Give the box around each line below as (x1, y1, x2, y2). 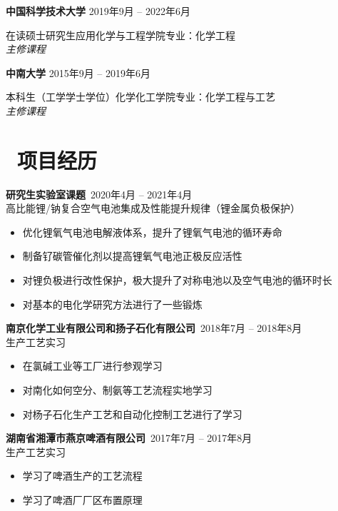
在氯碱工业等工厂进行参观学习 (22, 358, 163, 373)
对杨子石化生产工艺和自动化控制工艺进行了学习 (22, 406, 242, 421)
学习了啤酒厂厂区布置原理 (22, 492, 143, 507)
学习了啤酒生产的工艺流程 (22, 468, 143, 483)
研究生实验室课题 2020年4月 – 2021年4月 (6, 186, 193, 201)
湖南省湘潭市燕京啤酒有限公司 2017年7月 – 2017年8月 (6, 430, 252, 445)
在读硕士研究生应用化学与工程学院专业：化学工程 (6, 27, 235, 42)
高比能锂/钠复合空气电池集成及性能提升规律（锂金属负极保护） (6, 201, 300, 216)
